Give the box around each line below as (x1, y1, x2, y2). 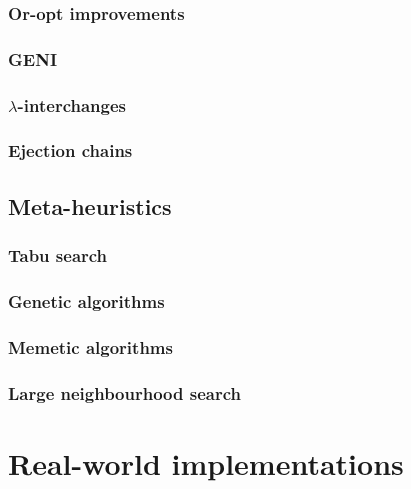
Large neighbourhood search (8, 380, 242, 405)
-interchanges (17, 92, 126, 117)
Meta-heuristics (8, 190, 172, 221)
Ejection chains (8, 138, 133, 163)
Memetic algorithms (8, 334, 173, 359)
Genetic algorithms (8, 288, 165, 313)
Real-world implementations (8, 442, 404, 483)
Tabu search (8, 243, 108, 268)
